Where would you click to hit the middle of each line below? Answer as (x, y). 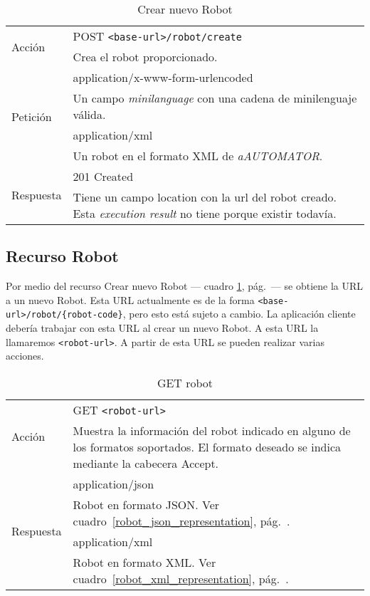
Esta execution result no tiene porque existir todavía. (205, 213)
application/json (113, 483)
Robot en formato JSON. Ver (146, 504)
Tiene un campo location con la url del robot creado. (205, 197)
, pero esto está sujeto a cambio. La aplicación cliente (239, 314)
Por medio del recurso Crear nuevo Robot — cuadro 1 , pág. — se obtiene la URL (185, 286)
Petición (32, 116)
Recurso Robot (62, 256)
